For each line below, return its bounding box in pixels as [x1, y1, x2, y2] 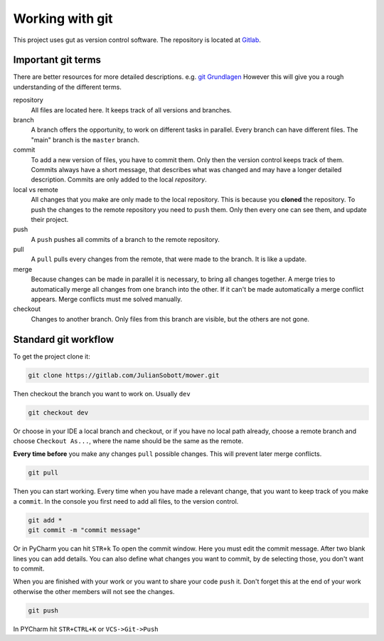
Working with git [13, 11, 113, 26]
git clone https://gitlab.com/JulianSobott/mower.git [28, 371, 220, 379]
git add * [28, 516, 63, 524]
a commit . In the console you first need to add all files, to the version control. [13, 497, 239, 505]
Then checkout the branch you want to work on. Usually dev [13, 389, 191, 398]
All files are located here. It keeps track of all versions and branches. [31, 105, 233, 114]
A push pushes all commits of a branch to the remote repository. [31, 235, 220, 243]
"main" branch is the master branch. [31, 135, 140, 144]
